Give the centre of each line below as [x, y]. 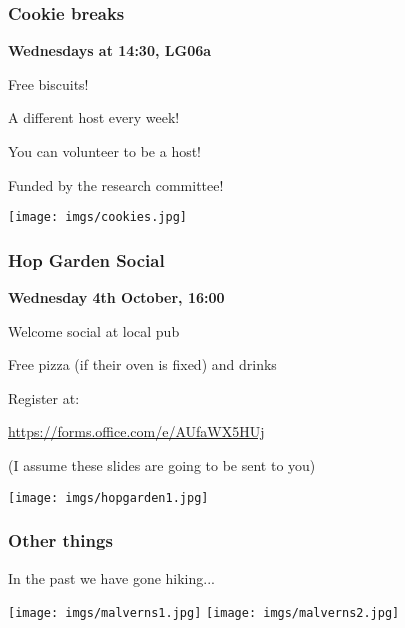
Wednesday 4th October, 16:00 [116, 297]
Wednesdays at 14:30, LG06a [110, 50]
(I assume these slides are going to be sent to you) [162, 465]
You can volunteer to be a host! [105, 151]
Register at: [44, 397]
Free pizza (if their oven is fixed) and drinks [142, 364]
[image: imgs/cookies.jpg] [97, 217]
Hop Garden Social [86, 259]
